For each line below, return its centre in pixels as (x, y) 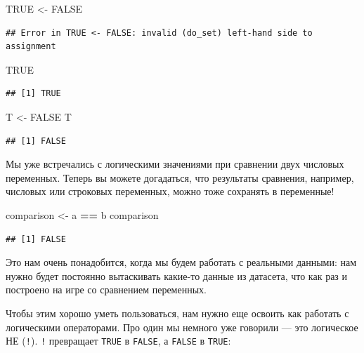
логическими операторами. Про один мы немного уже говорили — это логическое (182, 327)
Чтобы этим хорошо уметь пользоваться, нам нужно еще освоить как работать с (177, 313)
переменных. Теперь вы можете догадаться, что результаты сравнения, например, (180, 177)
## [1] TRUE (33, 94)
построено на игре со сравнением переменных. (106, 289)
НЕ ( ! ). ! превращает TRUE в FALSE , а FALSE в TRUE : (118, 341)
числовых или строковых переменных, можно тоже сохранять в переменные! (170, 191)
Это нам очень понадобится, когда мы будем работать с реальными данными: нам (181, 262)
